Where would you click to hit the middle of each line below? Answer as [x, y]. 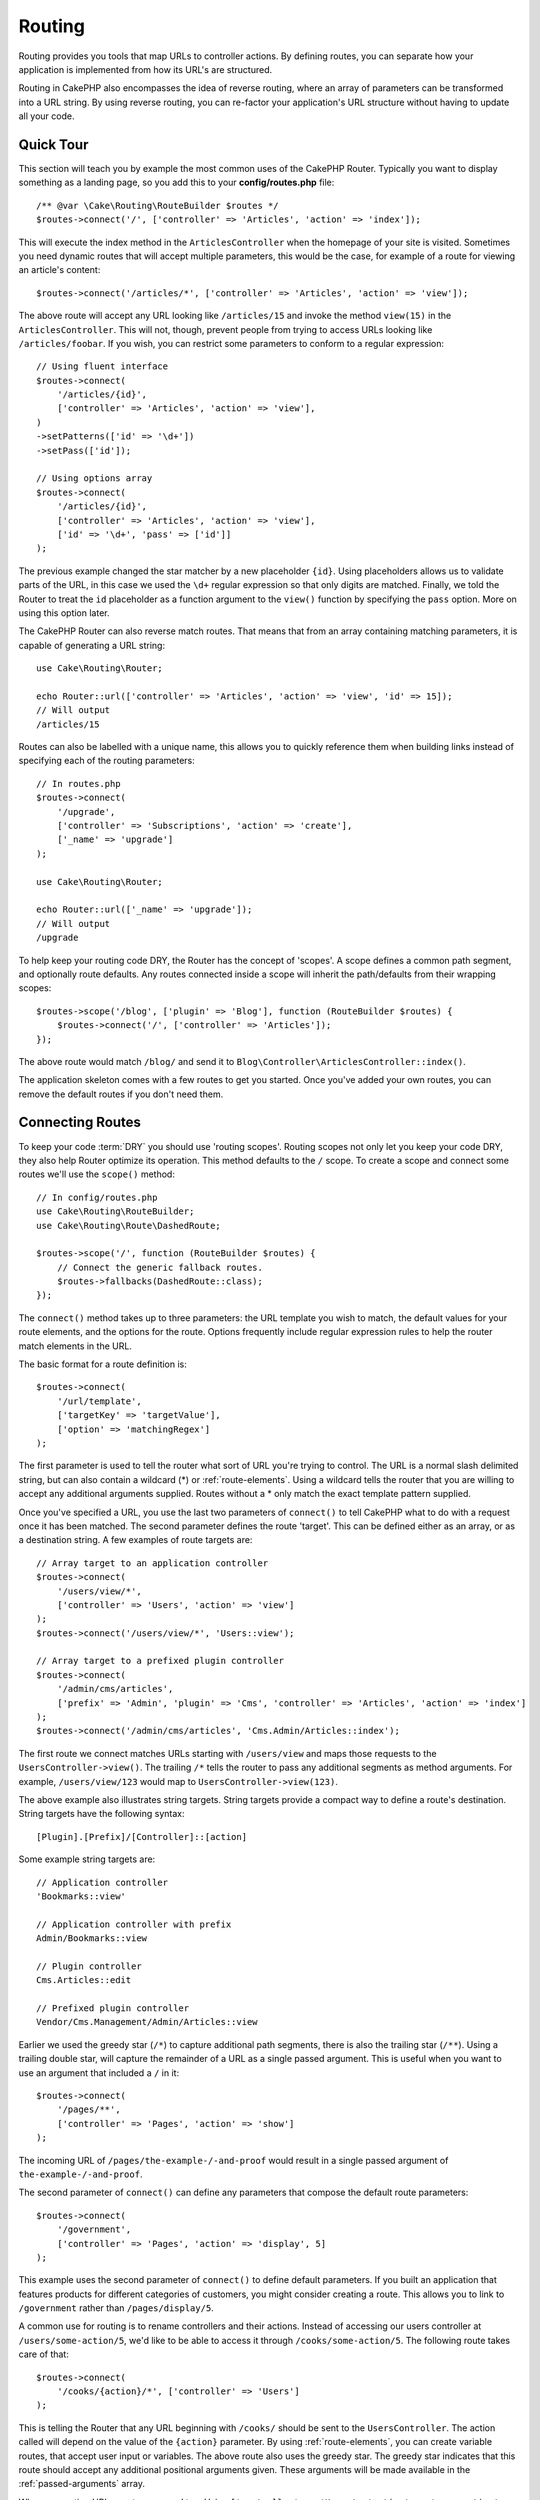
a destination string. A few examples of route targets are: [135, 1540]
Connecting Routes [80, 1122]
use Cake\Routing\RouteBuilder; [115, 1211]
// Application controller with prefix [134, 1924]
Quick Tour [53, 144]
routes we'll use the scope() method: [96, 1174]
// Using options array [94, 478]
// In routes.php [78, 783]
